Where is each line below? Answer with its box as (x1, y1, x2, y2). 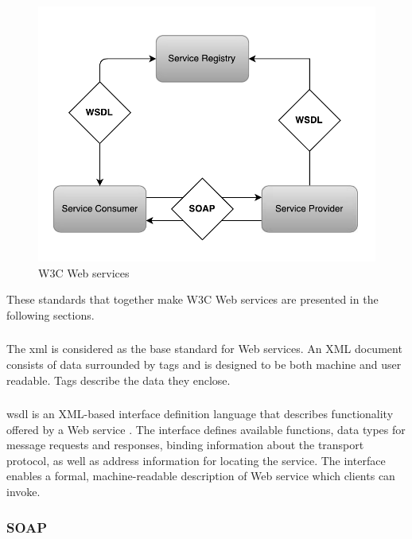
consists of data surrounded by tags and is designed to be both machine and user (6, 355, 402, 372)
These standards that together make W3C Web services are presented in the (6, 291, 379, 308)
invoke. (6, 483, 41, 499)
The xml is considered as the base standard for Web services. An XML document (6, 340, 402, 357)
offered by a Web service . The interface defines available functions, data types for (6, 421, 406, 437)
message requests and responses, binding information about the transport (6, 436, 364, 453)
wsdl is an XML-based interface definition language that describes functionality (6, 405, 394, 422)
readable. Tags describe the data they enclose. (6, 371, 231, 388)
